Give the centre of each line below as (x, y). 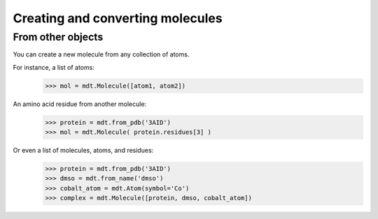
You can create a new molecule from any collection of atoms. (101, 54)
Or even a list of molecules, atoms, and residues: (83, 151)
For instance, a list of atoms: (54, 67)
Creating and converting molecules (118, 18)
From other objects (58, 37)
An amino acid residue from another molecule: (80, 104)
